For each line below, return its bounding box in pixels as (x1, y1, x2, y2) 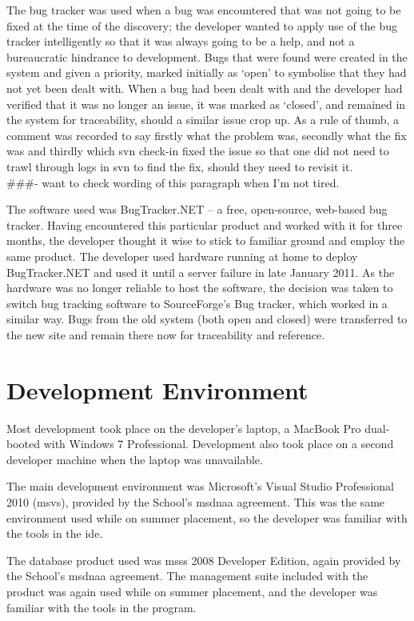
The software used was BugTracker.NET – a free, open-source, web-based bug (6, 201, 388, 218)
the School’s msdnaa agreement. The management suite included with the (6, 567, 368, 584)
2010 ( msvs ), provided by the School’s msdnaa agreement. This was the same (6, 493, 385, 510)
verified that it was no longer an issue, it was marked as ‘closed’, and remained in (6, 95, 406, 112)
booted (6, 435, 41, 452)
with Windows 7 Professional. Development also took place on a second (43, 435, 394, 452)
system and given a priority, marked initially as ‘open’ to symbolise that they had (6, 64, 407, 81)
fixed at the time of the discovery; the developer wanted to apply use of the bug (6, 17, 398, 34)
